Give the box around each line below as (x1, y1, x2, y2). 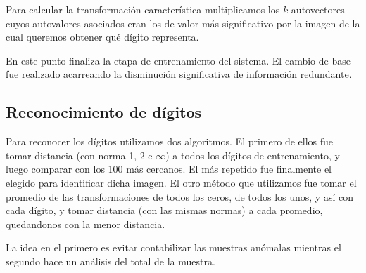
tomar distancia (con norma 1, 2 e (6, 147, 153, 162)
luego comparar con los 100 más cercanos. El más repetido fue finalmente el (6, 161, 332, 176)
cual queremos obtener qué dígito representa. (6, 29, 199, 44)
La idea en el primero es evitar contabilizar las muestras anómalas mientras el (6, 240, 341, 255)
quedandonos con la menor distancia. (6, 216, 165, 231)
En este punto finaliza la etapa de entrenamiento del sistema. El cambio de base (6, 53, 351, 67)
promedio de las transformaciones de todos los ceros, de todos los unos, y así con (6, 189, 353, 204)
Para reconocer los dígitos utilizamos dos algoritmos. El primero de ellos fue (6, 134, 334, 149)
